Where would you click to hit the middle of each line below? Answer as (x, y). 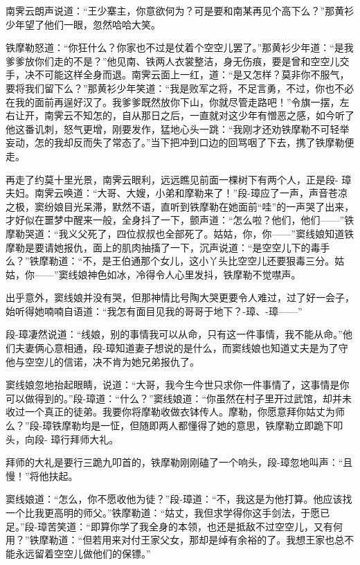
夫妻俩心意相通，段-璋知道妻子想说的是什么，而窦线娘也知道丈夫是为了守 (181, 348)
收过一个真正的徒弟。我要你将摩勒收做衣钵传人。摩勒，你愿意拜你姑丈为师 (175, 412)
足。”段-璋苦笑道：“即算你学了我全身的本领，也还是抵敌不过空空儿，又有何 (174, 526)
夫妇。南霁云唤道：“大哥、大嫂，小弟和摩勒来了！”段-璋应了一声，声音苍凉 (177, 193)
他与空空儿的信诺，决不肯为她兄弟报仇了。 (102, 361)
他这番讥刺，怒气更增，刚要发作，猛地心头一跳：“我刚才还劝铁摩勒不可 (168, 128)
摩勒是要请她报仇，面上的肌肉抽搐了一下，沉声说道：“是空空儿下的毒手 (168, 247)
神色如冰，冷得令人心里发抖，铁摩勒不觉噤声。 (194, 274)
